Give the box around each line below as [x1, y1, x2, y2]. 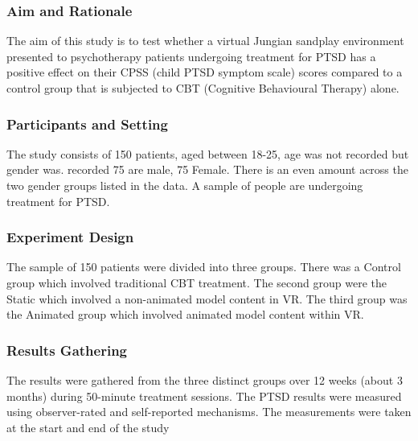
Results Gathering [6, 340, 127, 360]
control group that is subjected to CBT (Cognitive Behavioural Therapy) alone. [6, 80, 400, 96]
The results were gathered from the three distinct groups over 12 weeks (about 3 [6, 372, 403, 388]
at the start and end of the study [6, 418, 170, 435]
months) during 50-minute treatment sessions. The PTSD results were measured [6, 387, 402, 404]
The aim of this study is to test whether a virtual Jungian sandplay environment [6, 32, 404, 49]
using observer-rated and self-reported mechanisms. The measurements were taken [6, 403, 412, 420]
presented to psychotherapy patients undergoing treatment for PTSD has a [6, 47, 376, 64]
